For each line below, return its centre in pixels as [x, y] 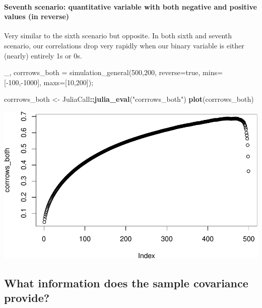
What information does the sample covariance [126, 283]
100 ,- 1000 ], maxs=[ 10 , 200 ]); [51, 82]
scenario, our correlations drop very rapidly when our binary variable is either [124, 45]
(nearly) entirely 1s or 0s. [43, 55]
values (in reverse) [37, 16]
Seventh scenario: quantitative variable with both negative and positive [130, 6]
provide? [27, 298]
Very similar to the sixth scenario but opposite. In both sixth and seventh [118, 36]
